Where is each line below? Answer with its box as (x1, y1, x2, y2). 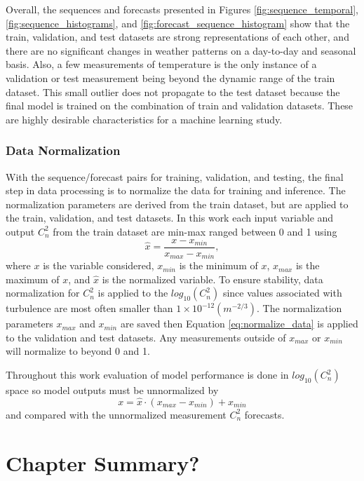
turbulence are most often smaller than (6, 301, 173, 316)
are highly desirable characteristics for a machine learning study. (6, 111, 283, 126)
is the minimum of (179, 258, 258, 273)
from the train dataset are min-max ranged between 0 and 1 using (53, 224, 337, 238)
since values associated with (222, 285, 342, 300)
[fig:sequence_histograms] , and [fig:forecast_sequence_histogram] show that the (6, 15, 350, 30)
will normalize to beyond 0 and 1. (6, 344, 150, 358)
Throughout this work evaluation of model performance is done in (6, 367, 289, 382)
